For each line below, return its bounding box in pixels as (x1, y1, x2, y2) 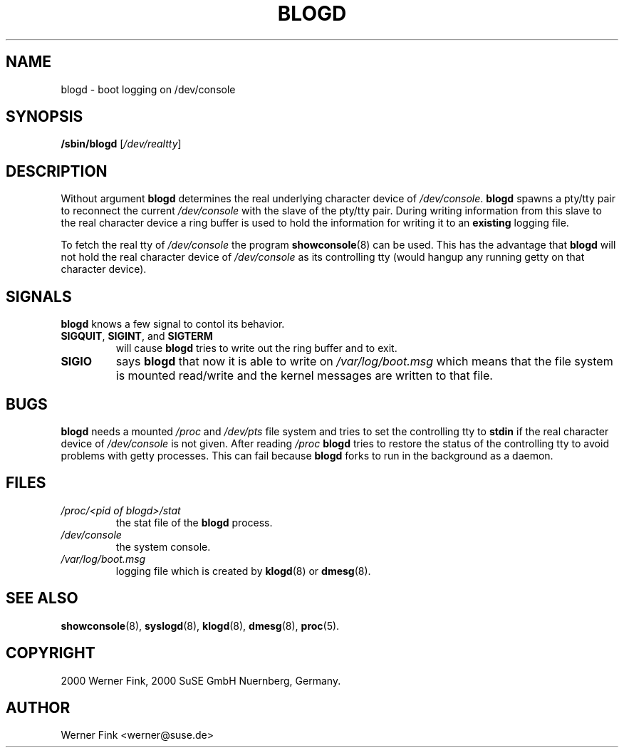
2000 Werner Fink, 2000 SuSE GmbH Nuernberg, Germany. (61, 674, 341, 687)
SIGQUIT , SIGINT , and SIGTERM (61, 330, 213, 343)
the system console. (115, 540, 211, 553)
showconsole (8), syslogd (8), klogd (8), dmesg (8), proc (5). (61, 619, 340, 632)
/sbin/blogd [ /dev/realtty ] (61, 137, 182, 150)
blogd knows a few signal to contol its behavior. (61, 318, 285, 331)
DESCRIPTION (6, 162, 108, 180)
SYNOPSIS (6, 108, 83, 126)
